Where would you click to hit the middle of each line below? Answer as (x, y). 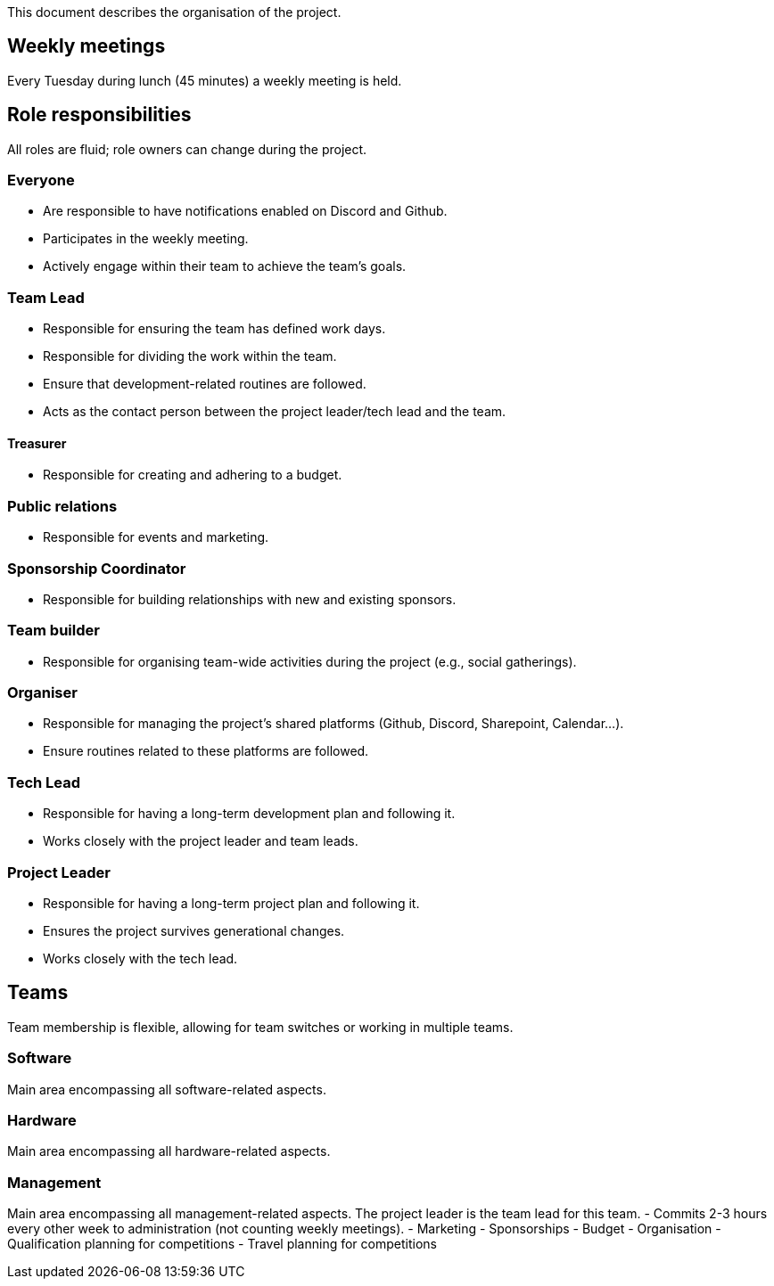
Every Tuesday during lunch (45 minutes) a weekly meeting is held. (205, 80)
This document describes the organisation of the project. (174, 12)
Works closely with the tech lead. (140, 958)
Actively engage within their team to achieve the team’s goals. (225, 266)
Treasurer (37, 443)
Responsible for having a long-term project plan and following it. (231, 903)
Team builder (54, 631)
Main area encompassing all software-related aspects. (167, 1089)
